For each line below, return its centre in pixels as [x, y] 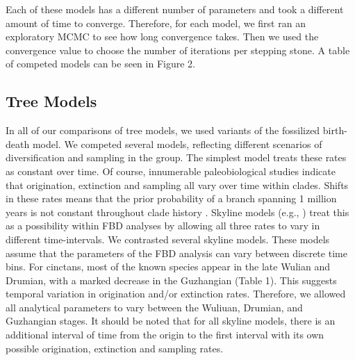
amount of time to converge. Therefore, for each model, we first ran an [156, 23]
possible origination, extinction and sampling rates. [115, 348]
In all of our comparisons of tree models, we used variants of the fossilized [163, 130]
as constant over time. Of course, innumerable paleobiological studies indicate [171, 171]
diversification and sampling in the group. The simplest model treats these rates [176, 157]
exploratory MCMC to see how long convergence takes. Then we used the [162, 36]
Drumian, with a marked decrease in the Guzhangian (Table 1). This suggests [171, 280]
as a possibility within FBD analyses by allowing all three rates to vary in [163, 226]
